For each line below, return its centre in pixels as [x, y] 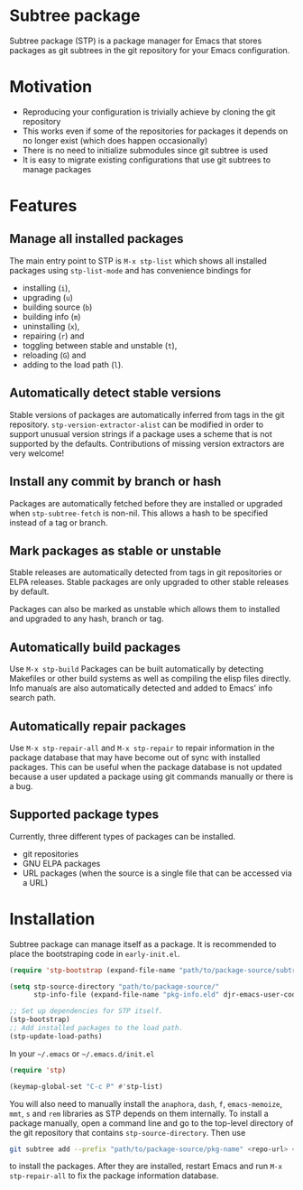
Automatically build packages [95, 647]
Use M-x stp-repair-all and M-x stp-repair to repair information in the [142, 748]
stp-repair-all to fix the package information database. [114, 1176]
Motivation [51, 87]
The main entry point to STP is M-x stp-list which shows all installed [138, 260]
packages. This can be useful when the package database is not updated [146, 767]
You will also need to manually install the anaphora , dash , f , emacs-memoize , [146, 1103]
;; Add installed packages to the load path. [96, 1028]
